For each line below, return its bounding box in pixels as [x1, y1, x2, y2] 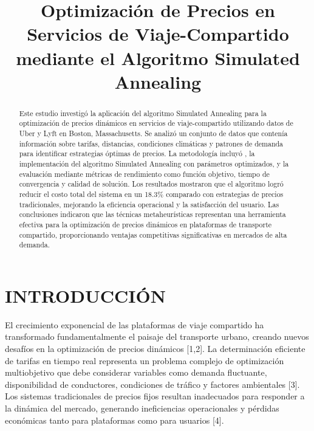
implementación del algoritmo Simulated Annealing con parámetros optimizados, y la [19, 159, 289, 169]
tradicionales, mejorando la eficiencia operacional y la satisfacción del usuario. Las [19, 199, 279, 209]
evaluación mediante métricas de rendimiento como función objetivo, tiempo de [19, 168, 270, 179]
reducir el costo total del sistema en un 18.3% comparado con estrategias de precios [19, 188, 284, 199]
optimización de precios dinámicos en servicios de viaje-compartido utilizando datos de [19, 118, 293, 128]
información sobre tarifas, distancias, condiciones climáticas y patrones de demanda [19, 138, 284, 148]
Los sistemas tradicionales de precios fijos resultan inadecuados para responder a [5, 390, 305, 402]
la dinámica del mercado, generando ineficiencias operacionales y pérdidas [5, 402, 279, 415]
